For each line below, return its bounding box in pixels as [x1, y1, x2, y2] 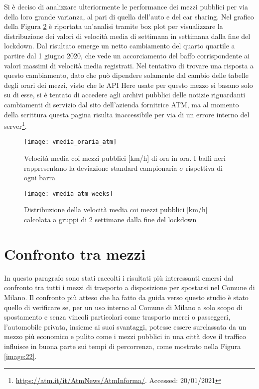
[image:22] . [4, 351, 37, 361]
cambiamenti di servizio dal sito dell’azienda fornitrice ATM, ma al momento [4, 99, 239, 109]
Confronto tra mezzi [4, 243, 146, 264]
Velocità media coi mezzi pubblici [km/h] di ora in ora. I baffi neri [24, 153, 226, 163]
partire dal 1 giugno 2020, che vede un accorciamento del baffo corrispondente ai [4, 50, 250, 60]
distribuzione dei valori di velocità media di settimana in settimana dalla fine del [4, 30, 251, 41]
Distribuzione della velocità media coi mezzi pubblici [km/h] [24, 204, 208, 215]
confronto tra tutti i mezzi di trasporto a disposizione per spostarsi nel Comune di [4, 282, 255, 293]
